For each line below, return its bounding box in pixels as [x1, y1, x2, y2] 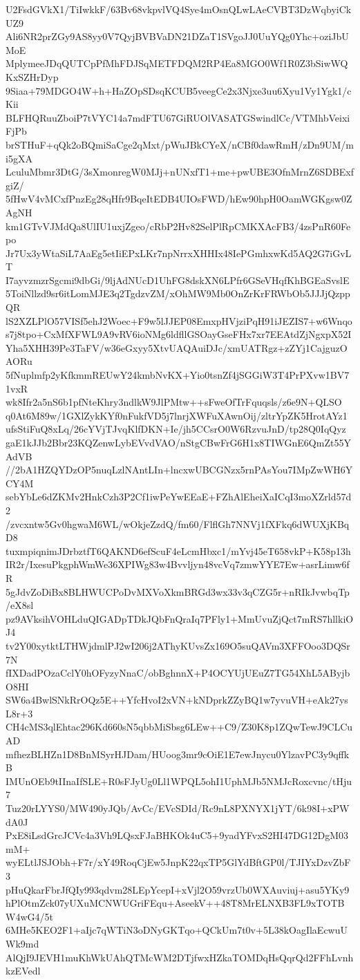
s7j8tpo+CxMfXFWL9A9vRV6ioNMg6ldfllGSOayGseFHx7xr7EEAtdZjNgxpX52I [6, 327, 352, 341]
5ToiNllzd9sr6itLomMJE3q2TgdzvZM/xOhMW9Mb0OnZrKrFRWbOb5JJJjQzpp [6, 286, 350, 301]
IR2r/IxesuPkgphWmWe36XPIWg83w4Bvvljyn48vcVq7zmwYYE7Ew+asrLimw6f [6, 557, 350, 572]
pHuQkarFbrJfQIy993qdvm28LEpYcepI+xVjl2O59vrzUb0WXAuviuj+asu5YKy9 [6, 882, 350, 896]
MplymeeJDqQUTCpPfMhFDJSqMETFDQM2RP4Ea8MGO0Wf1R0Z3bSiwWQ [6, 56, 348, 70]
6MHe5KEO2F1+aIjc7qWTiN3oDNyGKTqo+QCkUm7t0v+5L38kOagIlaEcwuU [6, 923, 348, 937]
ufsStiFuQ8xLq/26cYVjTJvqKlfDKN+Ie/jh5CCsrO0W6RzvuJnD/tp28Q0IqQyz [6, 422, 346, 436]
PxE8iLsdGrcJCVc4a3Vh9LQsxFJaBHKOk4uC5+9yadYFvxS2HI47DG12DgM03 [6, 828, 349, 842]
